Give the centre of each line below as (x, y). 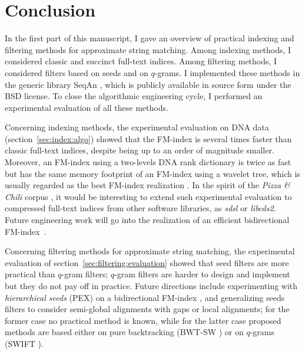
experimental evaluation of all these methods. (87, 107)
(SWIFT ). (24, 343)
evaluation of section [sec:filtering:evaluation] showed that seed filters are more (147, 262)
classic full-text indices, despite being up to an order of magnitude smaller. (140, 150)
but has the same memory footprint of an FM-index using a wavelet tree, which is (152, 173)
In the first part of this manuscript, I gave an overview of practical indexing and (150, 38)
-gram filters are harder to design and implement (202, 274)
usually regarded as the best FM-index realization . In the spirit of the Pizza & (147, 185)
